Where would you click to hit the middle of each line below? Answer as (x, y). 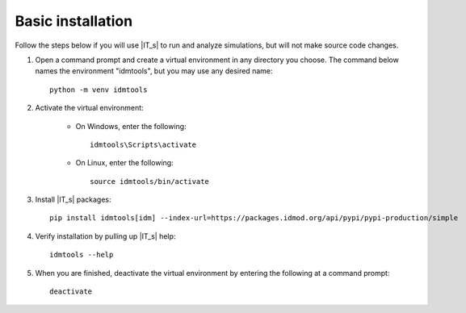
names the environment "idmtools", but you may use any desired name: (154, 71)
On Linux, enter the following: (124, 163)
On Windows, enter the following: (131, 126)
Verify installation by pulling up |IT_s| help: (105, 236)
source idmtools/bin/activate (150, 181)
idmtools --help (82, 255)
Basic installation (74, 21)
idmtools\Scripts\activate (143, 144)
